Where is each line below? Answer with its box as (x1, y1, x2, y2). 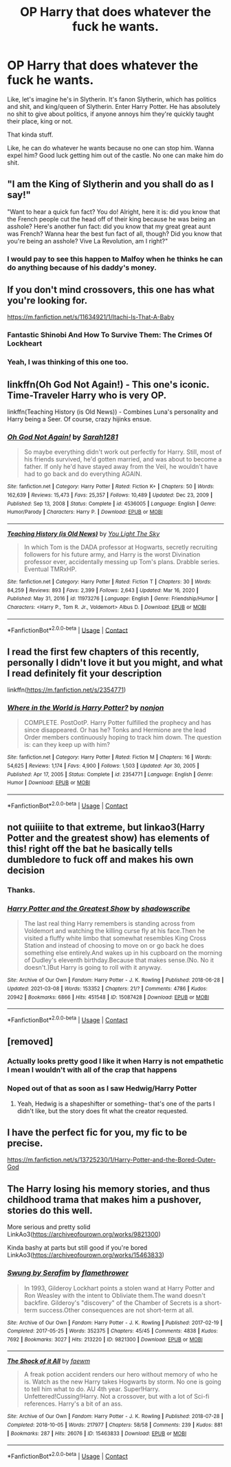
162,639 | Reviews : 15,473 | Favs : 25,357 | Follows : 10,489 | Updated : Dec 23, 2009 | (7, 492, 213, 499)
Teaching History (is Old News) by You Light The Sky (7, 530, 160, 538)
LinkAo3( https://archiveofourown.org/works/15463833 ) (7, 1251, 165, 1259)
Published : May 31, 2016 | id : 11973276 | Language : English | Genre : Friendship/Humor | (7, 595, 218, 602)
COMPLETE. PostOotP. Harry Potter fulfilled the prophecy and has (23, 719, 212, 727)
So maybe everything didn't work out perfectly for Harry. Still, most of (23, 448, 222, 456)
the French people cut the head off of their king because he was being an (7, 214, 216, 223)
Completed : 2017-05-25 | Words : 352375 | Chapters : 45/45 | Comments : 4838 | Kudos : (7, 1328, 218, 1335)
